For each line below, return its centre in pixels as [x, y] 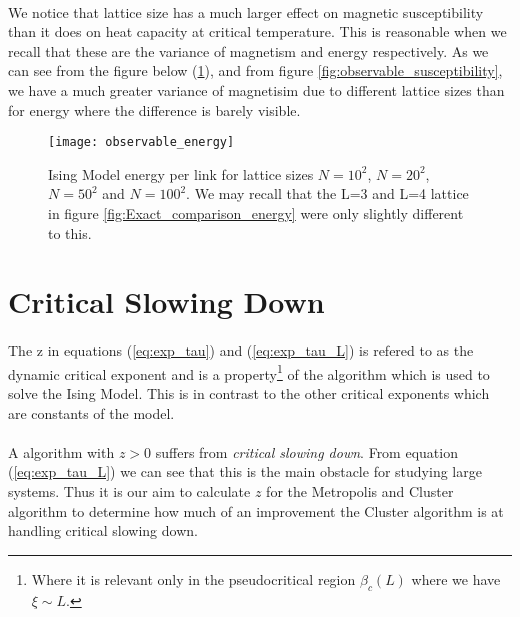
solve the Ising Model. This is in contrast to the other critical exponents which [249, 393]
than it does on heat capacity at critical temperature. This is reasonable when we [257, 31]
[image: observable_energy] [141, 142]
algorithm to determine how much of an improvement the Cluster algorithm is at [256, 510]
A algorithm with [61, 451]
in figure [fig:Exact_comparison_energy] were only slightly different [256, 213]
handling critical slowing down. [103, 530]
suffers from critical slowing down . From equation [306, 451]
